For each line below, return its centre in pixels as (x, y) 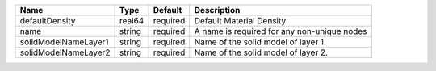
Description (217, 10)
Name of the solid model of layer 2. (261, 52)
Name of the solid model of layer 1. (260, 42)
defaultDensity (48, 21)
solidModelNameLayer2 (65, 52)
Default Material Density (240, 21)
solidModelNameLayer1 (64, 42)
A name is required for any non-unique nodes (281, 31)
